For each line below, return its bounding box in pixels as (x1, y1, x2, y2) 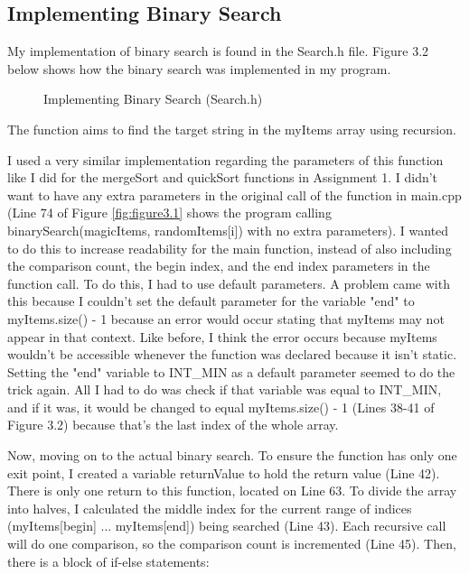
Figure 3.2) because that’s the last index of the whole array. (7, 415, 339, 434)
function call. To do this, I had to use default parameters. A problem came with (7, 273, 450, 292)
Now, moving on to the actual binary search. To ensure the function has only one (7, 446, 457, 465)
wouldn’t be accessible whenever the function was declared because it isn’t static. (7, 345, 457, 364)
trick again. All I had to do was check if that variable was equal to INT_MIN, (7, 380, 442, 399)
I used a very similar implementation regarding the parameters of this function (7, 150, 444, 169)
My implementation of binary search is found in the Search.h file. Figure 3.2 (7, 42, 429, 60)
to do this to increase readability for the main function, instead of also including (7, 238, 452, 257)
